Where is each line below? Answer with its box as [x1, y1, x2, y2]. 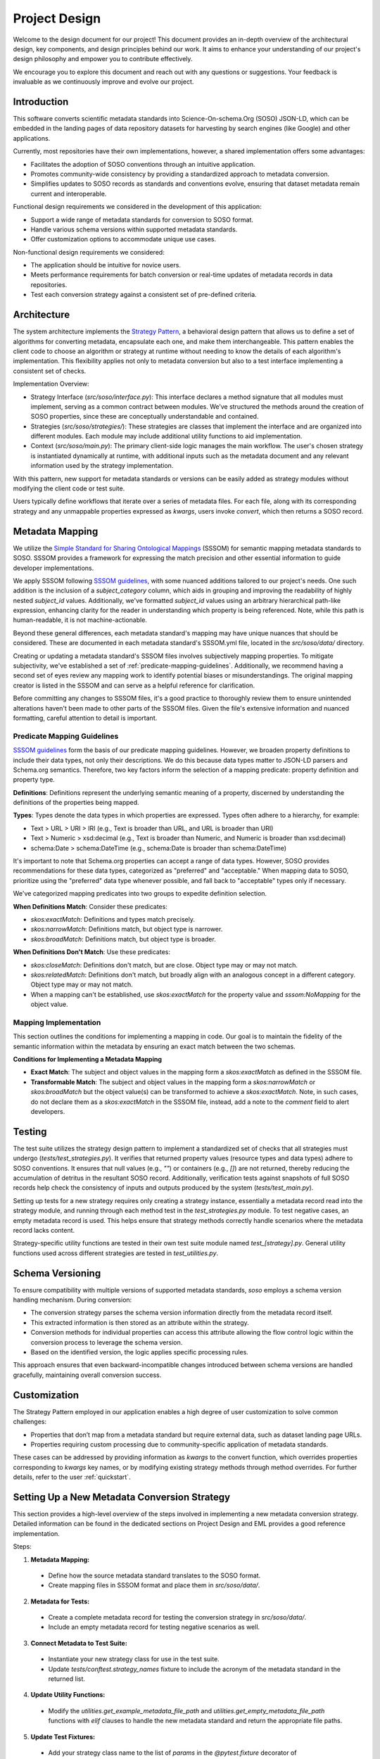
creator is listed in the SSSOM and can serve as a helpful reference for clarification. [13, 681, 255, 690]
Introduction [13, 96, 69, 108]
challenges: [13, 1418, 47, 1426]
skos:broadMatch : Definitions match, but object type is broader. [30, 934, 216, 943]
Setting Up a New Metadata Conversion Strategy [13, 1491, 231, 1503]
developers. [30, 1107, 65, 1115]
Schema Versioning [13, 1267, 101, 1279]
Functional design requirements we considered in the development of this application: [13, 203, 262, 211]
